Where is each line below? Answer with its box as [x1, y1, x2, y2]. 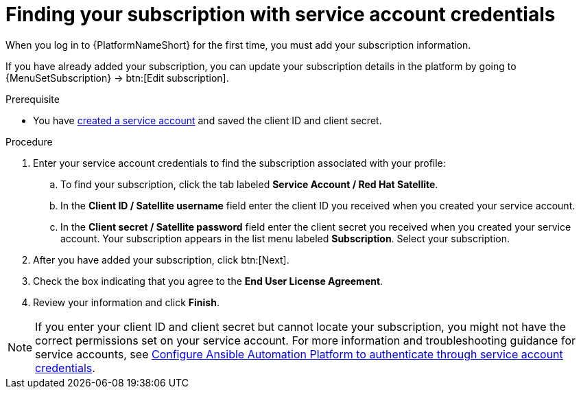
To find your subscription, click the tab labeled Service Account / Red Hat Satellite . [60, 178, 438, 190]
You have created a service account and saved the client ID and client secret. [33, 114, 382, 126]
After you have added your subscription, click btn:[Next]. [33, 253, 289, 266]
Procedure [5, 135, 53, 148]
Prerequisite [5, 93, 60, 105]
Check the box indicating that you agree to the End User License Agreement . [33, 275, 383, 287]
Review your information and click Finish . [33, 296, 220, 308]
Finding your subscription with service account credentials [5, 3, 556, 26]
